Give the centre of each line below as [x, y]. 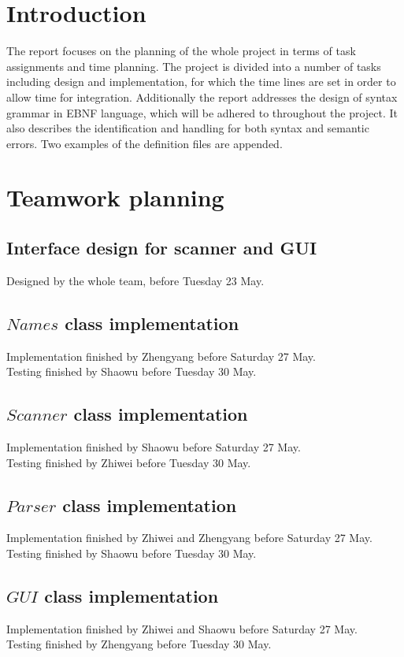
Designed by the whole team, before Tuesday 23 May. [135, 280]
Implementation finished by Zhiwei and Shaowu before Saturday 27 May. [182, 628]
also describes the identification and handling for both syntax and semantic [188, 128]
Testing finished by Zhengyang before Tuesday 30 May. [139, 644]
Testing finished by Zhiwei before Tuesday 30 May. [129, 462]
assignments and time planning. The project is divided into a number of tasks [194, 66]
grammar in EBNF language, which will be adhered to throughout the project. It [202, 112]
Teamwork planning [115, 197]
